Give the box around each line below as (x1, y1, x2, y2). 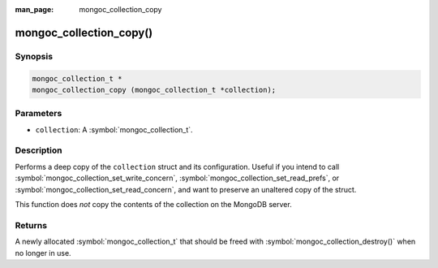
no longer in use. (15, 248, 72, 257)
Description (15, 145, 62, 156)
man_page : (15, 5, 54, 14)
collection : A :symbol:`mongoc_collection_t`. (35, 124, 194, 134)
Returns (15, 219, 48, 231)
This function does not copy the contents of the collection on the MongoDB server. (15, 200, 292, 209)
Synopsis (15, 50, 53, 62)
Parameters (15, 108, 62, 119)
